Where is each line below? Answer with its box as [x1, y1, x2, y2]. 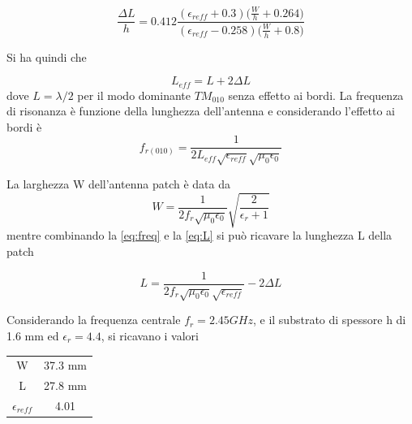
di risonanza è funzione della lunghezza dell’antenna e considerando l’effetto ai [6, 102, 395, 119]
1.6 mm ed [6, 327, 59, 344]
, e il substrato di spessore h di [252, 311, 406, 328]
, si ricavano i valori [101, 327, 199, 344]
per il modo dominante [77, 86, 191, 103]
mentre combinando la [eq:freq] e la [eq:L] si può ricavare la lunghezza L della [6, 227, 393, 244]
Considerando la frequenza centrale [6, 311, 181, 328]
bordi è [6, 118, 42, 135]
